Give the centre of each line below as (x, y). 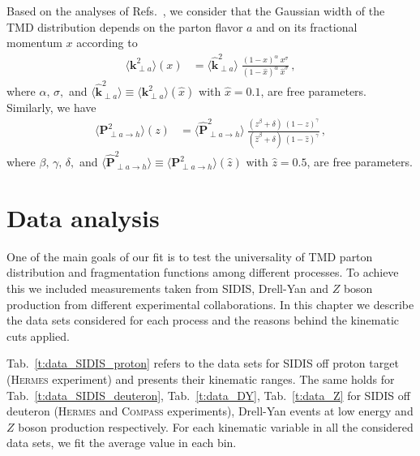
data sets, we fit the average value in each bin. (122, 443)
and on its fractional (307, 26)
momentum (34, 43)
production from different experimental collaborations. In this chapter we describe (210, 304)
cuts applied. (38, 336)
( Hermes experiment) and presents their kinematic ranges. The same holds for (201, 379)
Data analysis (83, 217)
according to (107, 43)
